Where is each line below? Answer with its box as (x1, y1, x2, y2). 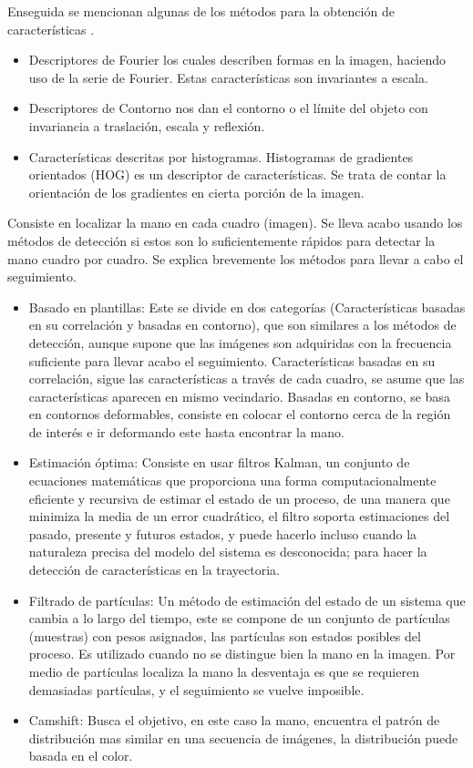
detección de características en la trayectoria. (28, 560, 281, 579)
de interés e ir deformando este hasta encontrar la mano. (28, 422, 344, 441)
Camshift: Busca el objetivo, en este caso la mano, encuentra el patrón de (28, 711, 440, 730)
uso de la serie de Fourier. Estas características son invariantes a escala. (28, 67, 428, 87)
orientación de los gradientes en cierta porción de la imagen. (28, 182, 365, 201)
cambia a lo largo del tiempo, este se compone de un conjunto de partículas (28, 609, 450, 628)
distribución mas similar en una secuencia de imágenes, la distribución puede (28, 728, 458, 747)
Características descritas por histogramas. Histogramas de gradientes (28, 147, 414, 166)
